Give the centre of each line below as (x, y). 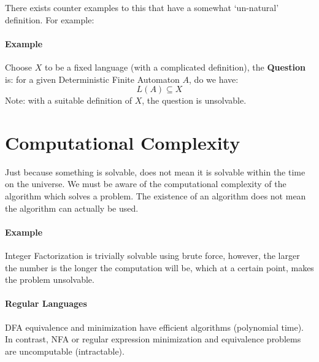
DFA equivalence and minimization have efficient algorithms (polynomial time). (155, 327)
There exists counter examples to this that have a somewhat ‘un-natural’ (142, 7)
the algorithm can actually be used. (72, 208)
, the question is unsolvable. (194, 100)
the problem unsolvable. (50, 279)
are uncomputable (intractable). (65, 351)
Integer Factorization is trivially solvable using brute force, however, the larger (152, 256)
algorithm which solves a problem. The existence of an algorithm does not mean (156, 196)
